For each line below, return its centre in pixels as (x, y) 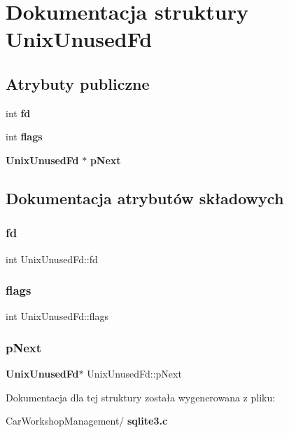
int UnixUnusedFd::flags (57, 316)
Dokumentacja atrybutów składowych (145, 198)
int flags (24, 136)
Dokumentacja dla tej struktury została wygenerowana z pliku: (141, 397)
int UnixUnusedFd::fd (52, 259)
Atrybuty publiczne (78, 83)
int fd (18, 113)
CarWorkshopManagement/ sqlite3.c (87, 421)
